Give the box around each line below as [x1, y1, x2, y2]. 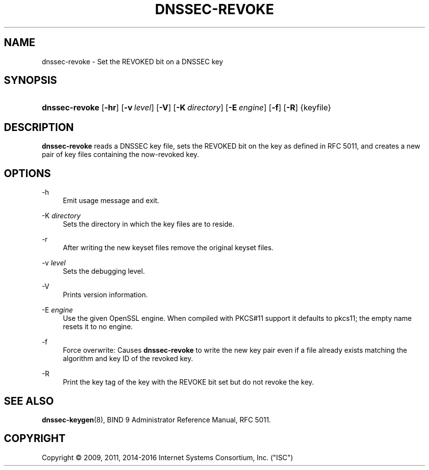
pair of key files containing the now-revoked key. [42, 150, 199, 159]
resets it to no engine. [63, 322, 133, 331]
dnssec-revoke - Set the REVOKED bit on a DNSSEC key [42, 57, 223, 66]
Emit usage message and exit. [63, 196, 160, 205]
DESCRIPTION [4, 121, 74, 133]
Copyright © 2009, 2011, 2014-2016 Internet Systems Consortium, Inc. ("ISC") [42, 453, 293, 462]
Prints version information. [63, 290, 148, 299]
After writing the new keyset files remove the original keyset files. [63, 243, 274, 252]
